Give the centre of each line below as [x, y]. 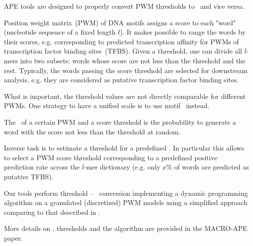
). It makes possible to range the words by [183, 32]
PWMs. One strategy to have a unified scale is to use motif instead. [107, 105]
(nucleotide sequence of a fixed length [60, 32]
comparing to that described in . [52, 212]
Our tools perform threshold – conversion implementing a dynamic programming [126, 193]
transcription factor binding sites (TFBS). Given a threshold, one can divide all [123, 51]
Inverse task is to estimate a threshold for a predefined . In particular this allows [124, 148]
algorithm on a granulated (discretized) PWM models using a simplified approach [126, 202]
